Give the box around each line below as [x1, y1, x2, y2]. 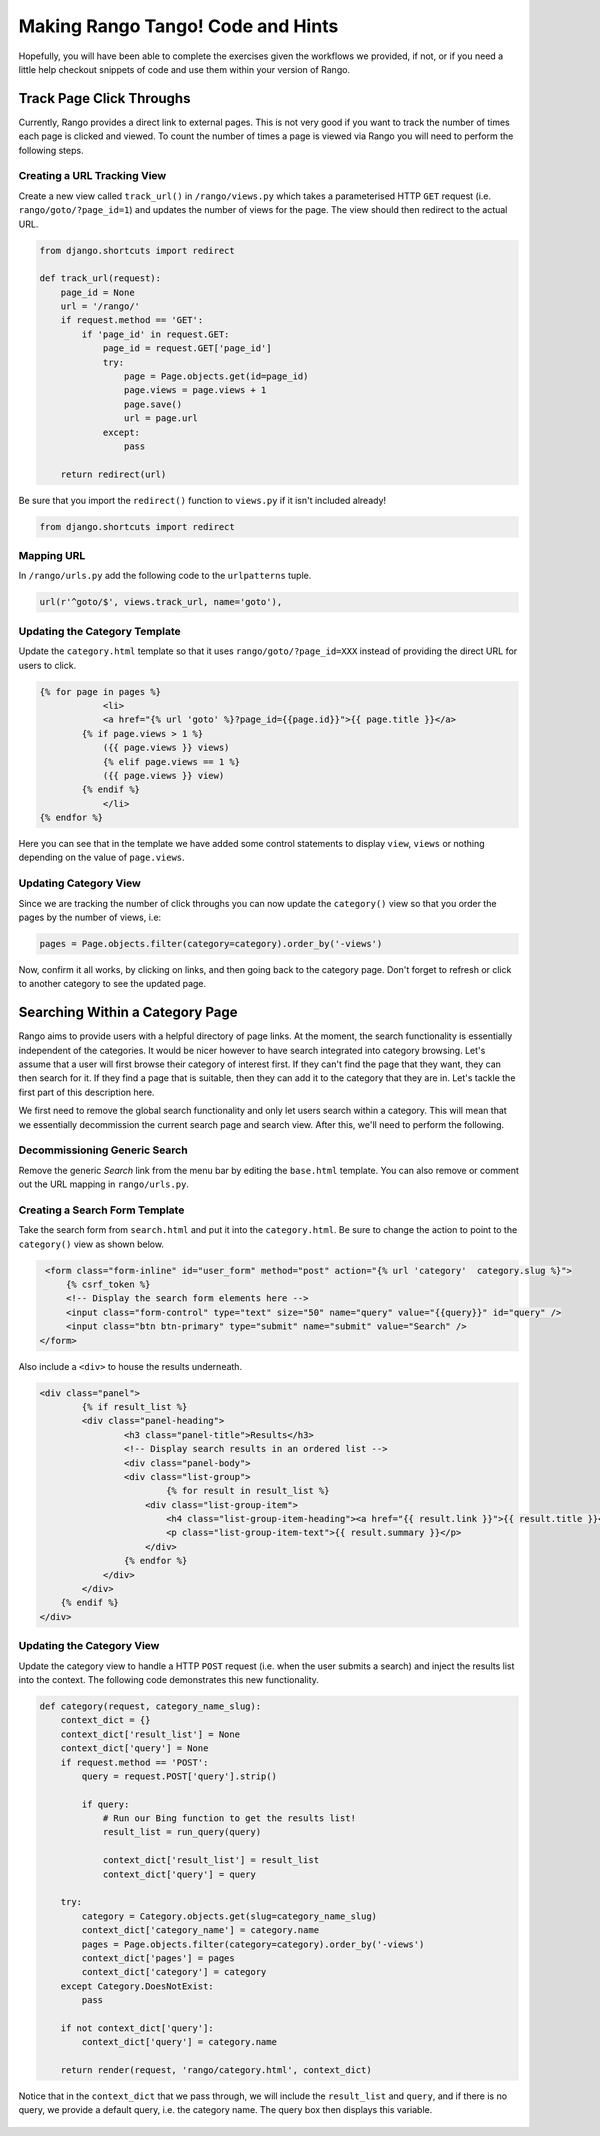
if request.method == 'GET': [60, 315, 204, 326]
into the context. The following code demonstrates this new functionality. [18, 1673, 320, 1685]
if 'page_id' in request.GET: [81, 328, 230, 340]
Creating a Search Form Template [18, 1203, 185, 1217]
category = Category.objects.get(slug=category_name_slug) [81, 1910, 378, 1922]
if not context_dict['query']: [60, 2022, 214, 2034]
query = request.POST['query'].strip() [81, 1770, 277, 1782]
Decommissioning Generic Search [18, 1143, 189, 1157]
